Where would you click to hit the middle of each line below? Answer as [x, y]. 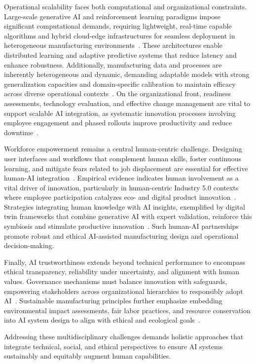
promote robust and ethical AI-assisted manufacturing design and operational [121, 236]
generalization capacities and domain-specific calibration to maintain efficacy [120, 84]
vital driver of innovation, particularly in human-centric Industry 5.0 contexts [121, 187]
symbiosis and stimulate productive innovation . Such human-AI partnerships [121, 226]
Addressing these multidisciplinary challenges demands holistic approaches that [124, 336]
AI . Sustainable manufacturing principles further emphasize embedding [113, 301]
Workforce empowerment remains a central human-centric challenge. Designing [123, 149]
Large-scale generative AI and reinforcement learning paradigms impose [112, 16]
